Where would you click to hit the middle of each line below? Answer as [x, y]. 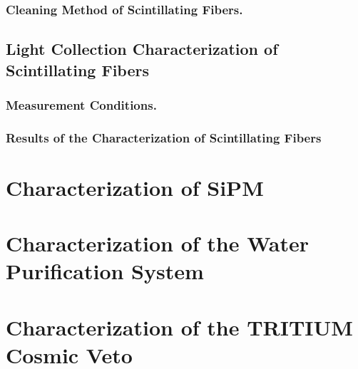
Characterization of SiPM [135, 187]
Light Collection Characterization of [142, 49]
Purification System [105, 271]
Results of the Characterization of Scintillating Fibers [164, 137]
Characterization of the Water [157, 243]
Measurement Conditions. [81, 104]
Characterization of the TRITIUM [179, 327]
